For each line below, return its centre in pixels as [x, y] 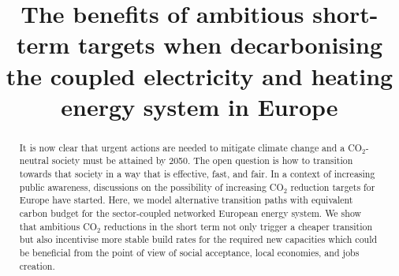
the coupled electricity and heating [199, 75]
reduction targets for [333, 186]
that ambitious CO [58, 226]
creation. [37, 265]
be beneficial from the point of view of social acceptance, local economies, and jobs [189, 252]
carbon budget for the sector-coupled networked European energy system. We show [190, 213]
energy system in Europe [199, 106]
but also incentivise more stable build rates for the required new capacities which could [198, 239]
